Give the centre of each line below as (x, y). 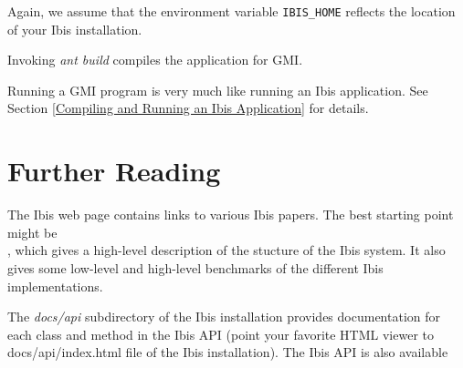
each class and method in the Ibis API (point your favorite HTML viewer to (221, 334)
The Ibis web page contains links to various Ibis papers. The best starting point (231, 215)
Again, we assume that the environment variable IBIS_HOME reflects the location (231, 11)
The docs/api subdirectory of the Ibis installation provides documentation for (224, 317)
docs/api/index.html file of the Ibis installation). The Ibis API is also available (228, 352)
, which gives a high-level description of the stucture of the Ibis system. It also (226, 250)
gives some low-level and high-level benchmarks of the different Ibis (195, 267)
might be (32, 232)
